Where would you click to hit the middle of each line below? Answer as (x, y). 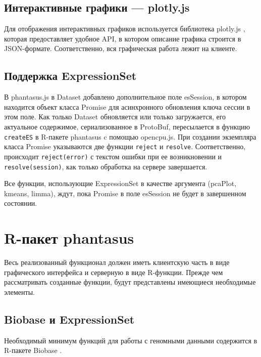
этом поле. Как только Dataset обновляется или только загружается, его (115, 117)
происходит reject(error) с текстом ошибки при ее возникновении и (113, 156)
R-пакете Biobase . (33, 350)
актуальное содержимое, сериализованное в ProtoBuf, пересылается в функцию (127, 126)
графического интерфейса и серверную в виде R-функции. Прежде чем (114, 272)
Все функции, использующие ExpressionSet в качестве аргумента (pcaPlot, (120, 183)
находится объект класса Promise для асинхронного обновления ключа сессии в (127, 106)
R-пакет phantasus (69, 238)
